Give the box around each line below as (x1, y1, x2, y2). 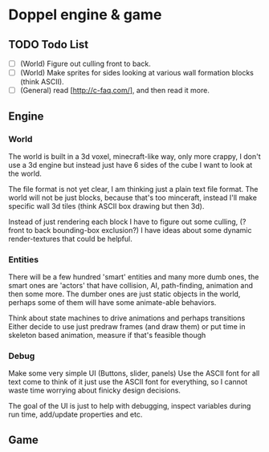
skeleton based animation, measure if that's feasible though (8, 331, 206, 340)
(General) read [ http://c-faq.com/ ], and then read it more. (19, 86, 210, 96)
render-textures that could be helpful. (8, 234, 132, 243)
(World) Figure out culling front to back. (19, 59, 151, 68)
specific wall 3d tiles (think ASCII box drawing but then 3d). (8, 201, 205, 210)
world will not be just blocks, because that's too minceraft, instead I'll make (8, 193, 257, 202)
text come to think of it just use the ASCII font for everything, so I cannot (8, 377, 247, 387)
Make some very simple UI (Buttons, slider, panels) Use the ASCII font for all (8, 369, 260, 378)
